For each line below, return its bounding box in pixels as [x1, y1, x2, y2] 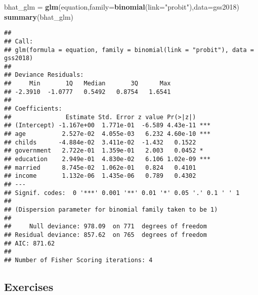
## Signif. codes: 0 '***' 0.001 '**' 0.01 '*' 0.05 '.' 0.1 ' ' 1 [4, 189, 240, 196]
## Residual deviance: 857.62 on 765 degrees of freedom [4, 231, 207, 238]
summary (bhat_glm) [4, 11, 74, 22]
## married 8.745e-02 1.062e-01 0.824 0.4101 [4, 164, 196, 171]
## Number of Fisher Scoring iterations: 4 [4, 256, 153, 264]
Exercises [4, 278, 54, 294]
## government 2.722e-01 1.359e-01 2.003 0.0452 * [4, 147, 203, 155]
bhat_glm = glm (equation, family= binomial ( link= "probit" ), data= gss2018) [4, 2, 239, 12]
